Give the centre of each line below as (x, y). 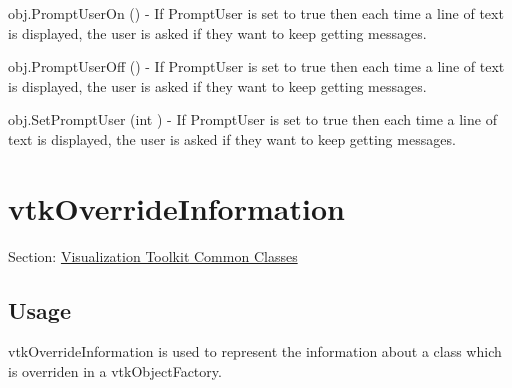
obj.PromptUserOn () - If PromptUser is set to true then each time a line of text (256, 13)
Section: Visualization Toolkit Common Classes (153, 255)
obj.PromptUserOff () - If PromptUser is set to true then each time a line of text (256, 66)
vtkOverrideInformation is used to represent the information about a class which (255, 351)
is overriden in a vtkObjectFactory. (115, 371)
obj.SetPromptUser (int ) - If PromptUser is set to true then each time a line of (252, 119)
